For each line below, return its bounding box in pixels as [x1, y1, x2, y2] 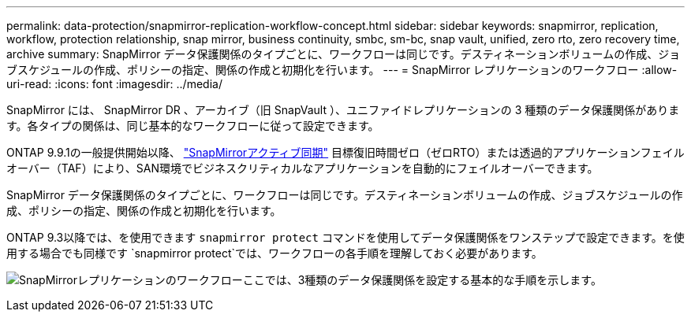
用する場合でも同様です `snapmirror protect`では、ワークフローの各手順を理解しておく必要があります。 [6, 246, 543, 260]
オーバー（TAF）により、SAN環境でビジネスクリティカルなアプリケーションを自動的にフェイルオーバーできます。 [6, 161, 599, 175]
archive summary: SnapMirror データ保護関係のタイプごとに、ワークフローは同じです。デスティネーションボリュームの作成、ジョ [6, 47, 681, 61]
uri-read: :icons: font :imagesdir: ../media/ [6, 77, 222, 91]
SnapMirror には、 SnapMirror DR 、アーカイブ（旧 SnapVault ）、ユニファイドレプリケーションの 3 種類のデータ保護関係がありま [6, 103, 680, 116]
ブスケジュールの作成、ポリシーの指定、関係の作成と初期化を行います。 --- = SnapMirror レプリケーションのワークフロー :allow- [6, 63, 678, 76]
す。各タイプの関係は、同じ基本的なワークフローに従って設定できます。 [6, 119, 379, 132]
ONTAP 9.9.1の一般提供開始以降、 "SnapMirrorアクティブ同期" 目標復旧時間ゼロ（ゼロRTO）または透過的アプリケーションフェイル [6, 146, 685, 159]
